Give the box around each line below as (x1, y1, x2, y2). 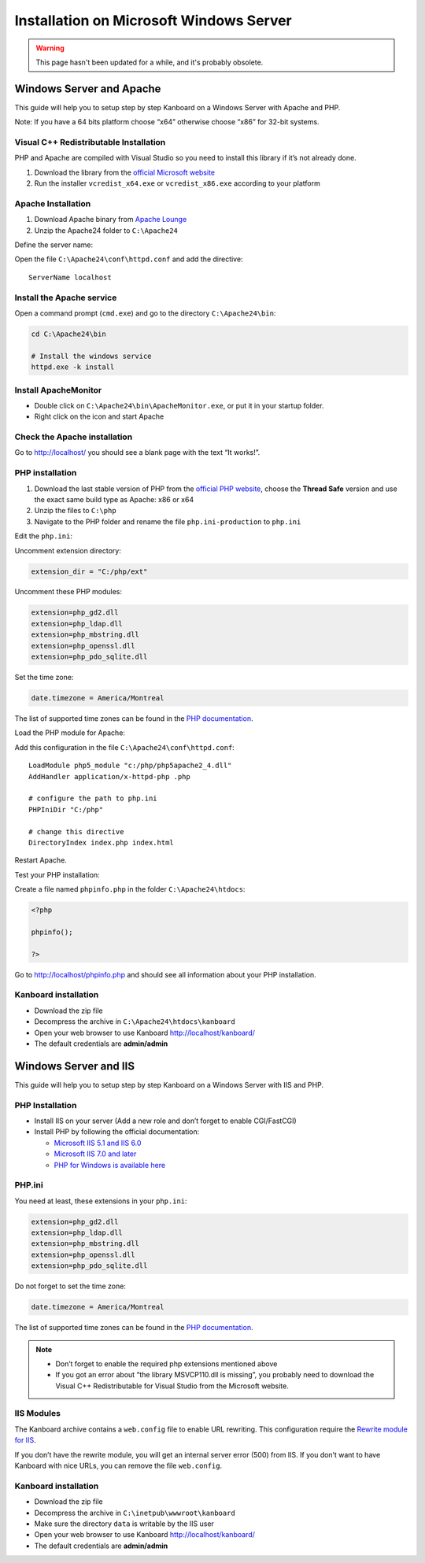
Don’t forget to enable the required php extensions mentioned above (55, 1358, 278, 1369)
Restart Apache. (14, 855, 67, 865)
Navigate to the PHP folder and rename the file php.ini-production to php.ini (34, 516, 301, 527)
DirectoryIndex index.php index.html (28, 838, 175, 847)
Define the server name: (14, 240, 94, 249)
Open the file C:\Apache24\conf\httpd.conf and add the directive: (14, 254, 243, 264)
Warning (35, 43, 65, 53)
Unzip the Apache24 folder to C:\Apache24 (34, 225, 179, 235)
